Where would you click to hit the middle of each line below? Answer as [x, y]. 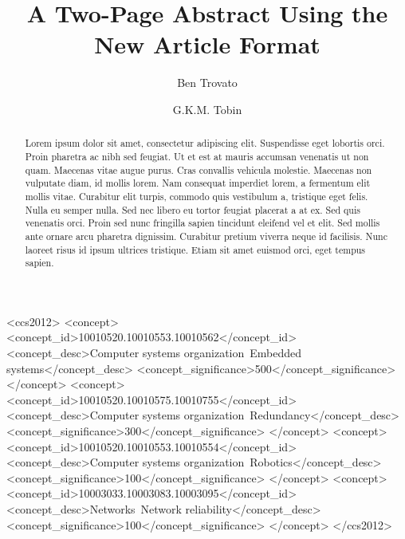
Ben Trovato [207, 83]
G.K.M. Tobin [207, 109]
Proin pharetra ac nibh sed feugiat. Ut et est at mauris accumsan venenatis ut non [197, 156]
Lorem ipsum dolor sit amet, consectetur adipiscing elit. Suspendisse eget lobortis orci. [205, 143]
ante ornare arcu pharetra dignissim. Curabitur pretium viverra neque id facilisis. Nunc [206, 236]
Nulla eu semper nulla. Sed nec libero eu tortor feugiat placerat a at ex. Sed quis [193, 209]
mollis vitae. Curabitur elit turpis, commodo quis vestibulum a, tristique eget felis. [197, 196]
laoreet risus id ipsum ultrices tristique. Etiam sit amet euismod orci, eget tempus [195, 249]
